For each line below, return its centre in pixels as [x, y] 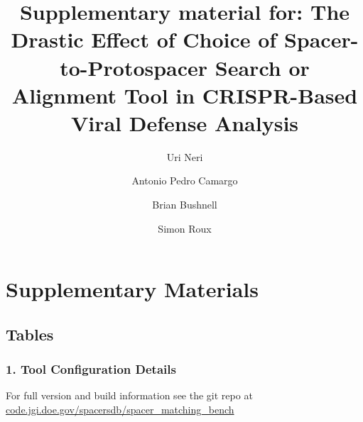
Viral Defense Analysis [185, 122]
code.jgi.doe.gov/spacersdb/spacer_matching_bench [120, 410]
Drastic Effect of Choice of [144, 39]
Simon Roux [185, 228]
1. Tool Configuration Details [91, 369]
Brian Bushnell [185, 205]
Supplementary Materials [132, 289]
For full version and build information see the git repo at [129, 395]
